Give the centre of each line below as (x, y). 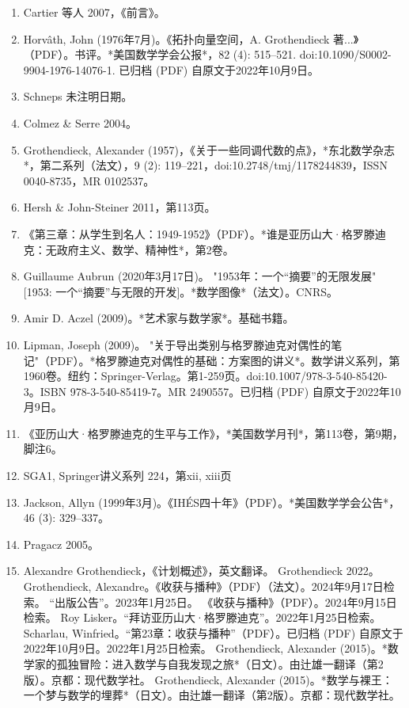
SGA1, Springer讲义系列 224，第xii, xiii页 (127, 476)
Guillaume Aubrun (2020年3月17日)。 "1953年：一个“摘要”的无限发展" (200, 276)
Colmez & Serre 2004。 (80, 122)
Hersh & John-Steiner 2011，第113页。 (119, 207)
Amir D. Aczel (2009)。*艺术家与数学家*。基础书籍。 (159, 318)
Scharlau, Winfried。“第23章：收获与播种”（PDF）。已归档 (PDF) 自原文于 (213, 632)
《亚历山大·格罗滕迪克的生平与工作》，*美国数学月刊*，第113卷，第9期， (213, 433)
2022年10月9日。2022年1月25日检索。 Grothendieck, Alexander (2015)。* (205, 648)
